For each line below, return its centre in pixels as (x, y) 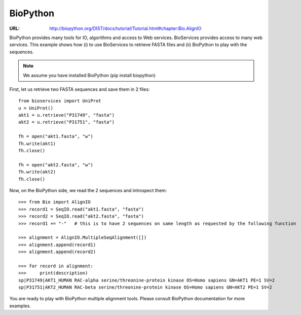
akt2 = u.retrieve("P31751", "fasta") (67, 122)
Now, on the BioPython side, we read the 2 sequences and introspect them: (88, 190)
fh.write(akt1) (37, 144)
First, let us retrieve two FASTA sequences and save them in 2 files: (80, 89)
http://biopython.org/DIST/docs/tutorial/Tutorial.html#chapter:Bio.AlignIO (125, 28)
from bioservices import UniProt (60, 101)
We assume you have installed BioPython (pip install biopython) (89, 75)
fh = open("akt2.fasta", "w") (56, 165)
